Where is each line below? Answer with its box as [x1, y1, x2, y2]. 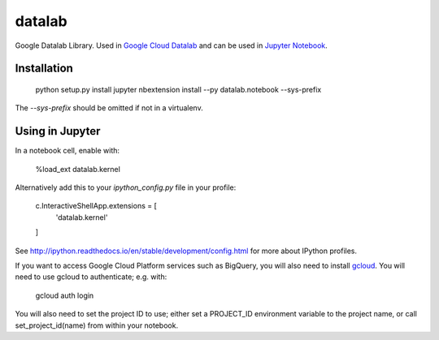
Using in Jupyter [15, 124, 101, 138]
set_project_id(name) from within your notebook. [15, 321, 179, 330]
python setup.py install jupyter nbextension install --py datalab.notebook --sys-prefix [35, 84, 322, 94]
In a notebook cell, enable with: [15, 146, 120, 156]
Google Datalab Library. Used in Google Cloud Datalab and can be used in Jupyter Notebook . [15, 41, 328, 50]
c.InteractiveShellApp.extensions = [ [35, 201, 158, 211]
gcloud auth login [35, 291, 94, 300]
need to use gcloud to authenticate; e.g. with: [15, 272, 167, 282]
